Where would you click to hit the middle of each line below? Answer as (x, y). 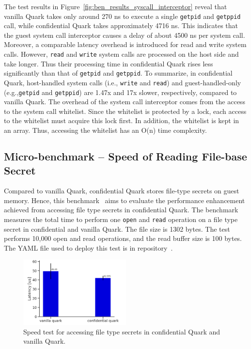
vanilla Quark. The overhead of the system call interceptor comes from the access (125, 102)
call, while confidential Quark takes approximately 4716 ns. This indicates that (121, 25)
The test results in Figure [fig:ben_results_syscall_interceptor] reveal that (116, 6)
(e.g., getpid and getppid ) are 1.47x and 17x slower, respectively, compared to (120, 92)
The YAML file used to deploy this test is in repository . (88, 247)
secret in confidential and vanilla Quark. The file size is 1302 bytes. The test (117, 229)
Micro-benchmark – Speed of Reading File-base (125, 156)
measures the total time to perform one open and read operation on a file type (121, 219)
